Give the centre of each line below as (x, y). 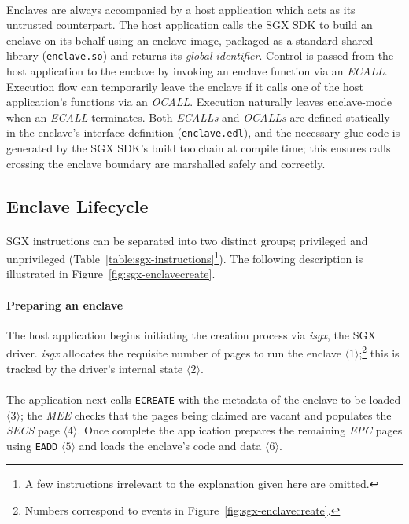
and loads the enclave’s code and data (170, 445)
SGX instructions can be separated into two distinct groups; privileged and (187, 240)
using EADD (32, 445)
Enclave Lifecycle (77, 205)
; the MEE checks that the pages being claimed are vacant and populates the (206, 414)
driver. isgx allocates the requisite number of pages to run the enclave (174, 353)
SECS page (33, 430)
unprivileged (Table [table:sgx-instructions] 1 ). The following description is (185, 257)
